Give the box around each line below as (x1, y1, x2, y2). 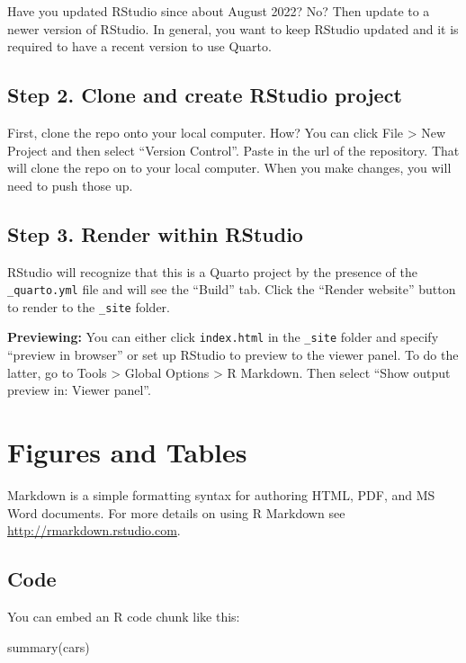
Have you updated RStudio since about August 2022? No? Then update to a (7, 2, 430, 20)
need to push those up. (7, 175, 133, 194)
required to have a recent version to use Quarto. (7, 37, 272, 56)
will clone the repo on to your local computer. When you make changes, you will (7, 158, 452, 177)
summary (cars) (7, 637, 90, 656)
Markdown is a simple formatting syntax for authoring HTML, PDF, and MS (7, 486, 435, 505)
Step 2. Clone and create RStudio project (7, 81, 402, 109)
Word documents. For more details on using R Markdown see (7, 503, 345, 522)
